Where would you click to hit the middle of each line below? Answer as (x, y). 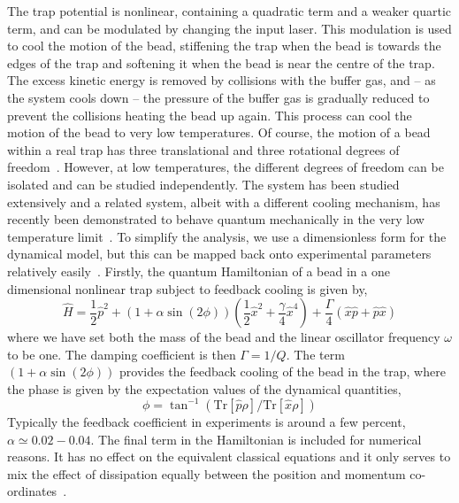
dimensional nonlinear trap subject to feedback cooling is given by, (187, 288)
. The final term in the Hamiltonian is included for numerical (256, 439)
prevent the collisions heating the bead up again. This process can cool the (210, 115)
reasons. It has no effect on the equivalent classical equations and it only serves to (229, 457)
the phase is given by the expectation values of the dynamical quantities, (204, 388)
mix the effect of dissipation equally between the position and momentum (207, 473)
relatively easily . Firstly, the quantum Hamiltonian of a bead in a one (199, 271)
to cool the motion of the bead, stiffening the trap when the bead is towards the (224, 46)
